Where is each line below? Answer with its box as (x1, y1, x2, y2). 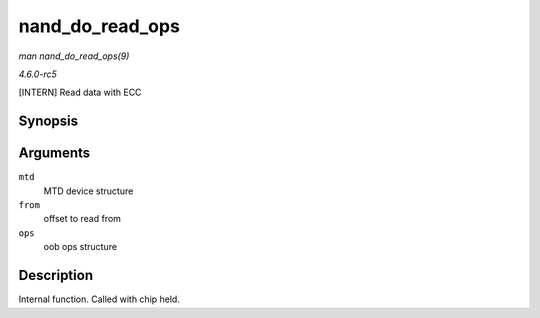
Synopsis (18, 113, 79, 130)
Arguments (18, 145, 91, 162)
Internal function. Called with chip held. (18, 293, 180, 305)
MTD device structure (43, 185, 134, 197)
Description (18, 267, 94, 284)
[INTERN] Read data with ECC (18, 86, 142, 99)
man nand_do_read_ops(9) (18, 50, 130, 62)
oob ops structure (43, 241, 118, 253)
